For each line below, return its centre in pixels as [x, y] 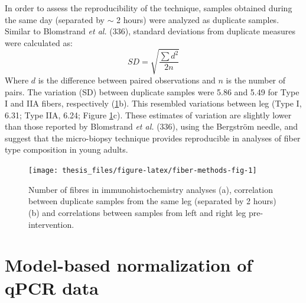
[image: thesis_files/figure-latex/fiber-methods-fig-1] [143, 171]
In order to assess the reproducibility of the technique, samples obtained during [149, 8]
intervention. [51, 224]
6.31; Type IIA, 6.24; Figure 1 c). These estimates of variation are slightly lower [148, 115]
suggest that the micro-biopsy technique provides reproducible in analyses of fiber [153, 138]
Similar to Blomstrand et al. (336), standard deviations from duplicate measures [150, 31]
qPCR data [52, 288]
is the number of [256, 80]
